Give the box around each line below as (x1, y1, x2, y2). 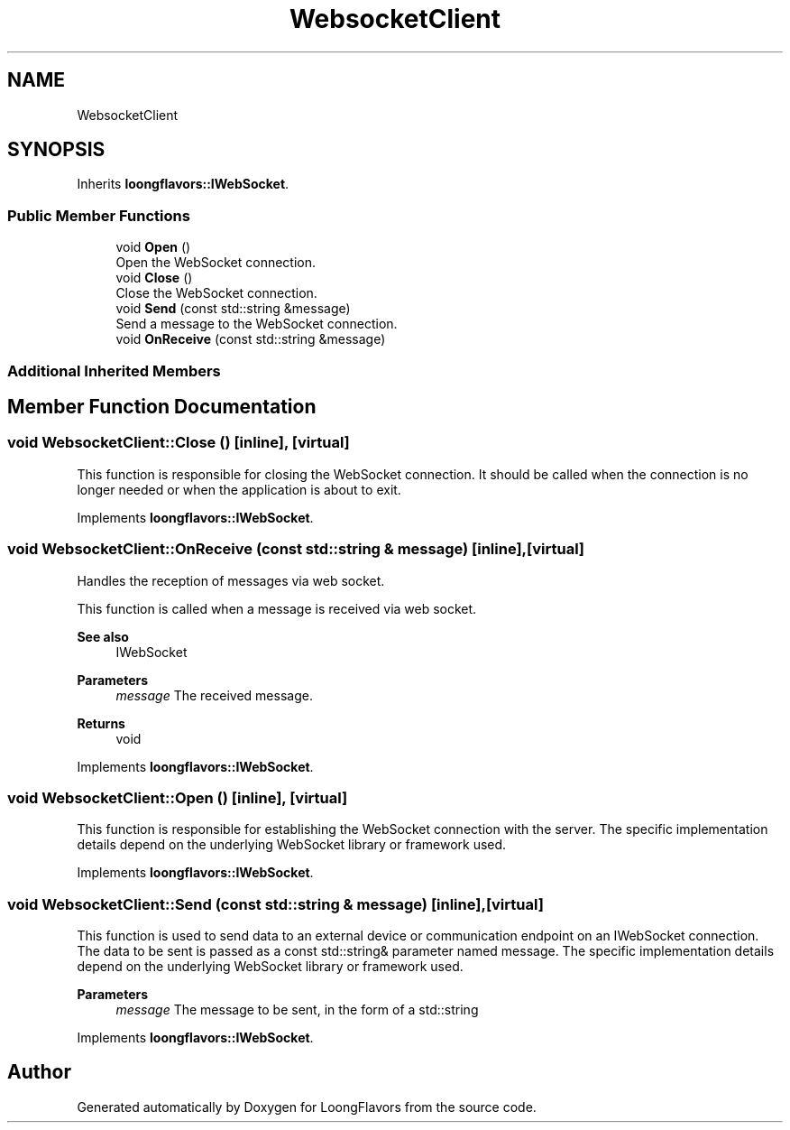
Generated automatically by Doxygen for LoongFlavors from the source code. (77, 1098, 537, 1115)
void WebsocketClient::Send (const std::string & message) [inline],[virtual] (7, 894, 544, 913)
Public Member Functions (7, 206, 190, 225)
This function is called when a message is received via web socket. (77, 600, 477, 616)
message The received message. (115, 687, 313, 703)
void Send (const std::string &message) (115, 301, 351, 317)
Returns (77, 715, 125, 731)
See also (77, 628, 129, 644)
